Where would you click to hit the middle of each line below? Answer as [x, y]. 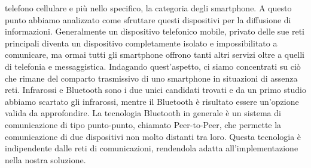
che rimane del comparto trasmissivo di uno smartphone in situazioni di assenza [151, 78]
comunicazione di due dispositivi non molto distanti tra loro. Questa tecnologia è [153, 136]
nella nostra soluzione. [45, 159]
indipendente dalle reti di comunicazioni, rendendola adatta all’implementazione [152, 148]
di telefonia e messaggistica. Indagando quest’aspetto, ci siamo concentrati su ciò [153, 66]
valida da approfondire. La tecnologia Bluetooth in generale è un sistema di [143, 113]
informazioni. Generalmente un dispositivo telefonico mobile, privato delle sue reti [155, 31]
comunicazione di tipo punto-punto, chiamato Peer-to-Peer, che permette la [143, 124]
